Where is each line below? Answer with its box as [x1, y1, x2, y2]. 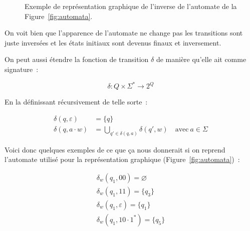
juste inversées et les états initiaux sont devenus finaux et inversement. [5, 37, 221, 47]
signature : [5, 63, 39, 74]
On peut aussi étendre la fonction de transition [5, 54, 149, 64]
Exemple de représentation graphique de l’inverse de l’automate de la [25, 1, 237, 11]
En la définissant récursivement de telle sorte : [5, 96, 148, 107]
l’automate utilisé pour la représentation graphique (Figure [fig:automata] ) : [5, 154, 240, 164]
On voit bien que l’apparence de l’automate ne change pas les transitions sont [5, 27, 243, 38]
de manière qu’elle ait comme [156, 54, 246, 64]
